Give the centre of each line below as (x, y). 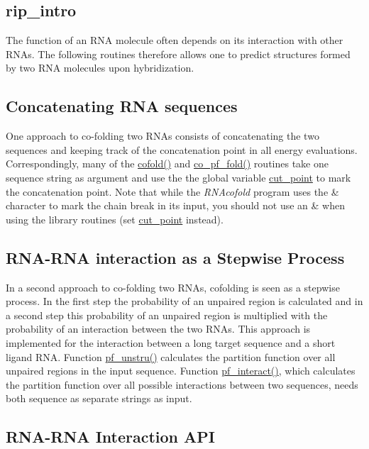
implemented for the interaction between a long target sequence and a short (171, 342)
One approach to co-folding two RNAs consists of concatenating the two (163, 136)
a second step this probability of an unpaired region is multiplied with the (167, 315)
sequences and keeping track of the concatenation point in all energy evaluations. (182, 149)
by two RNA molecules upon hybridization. (100, 68)
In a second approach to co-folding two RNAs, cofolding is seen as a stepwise (173, 287)
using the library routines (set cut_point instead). (115, 219)
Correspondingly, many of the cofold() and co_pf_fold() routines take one (167, 163)
